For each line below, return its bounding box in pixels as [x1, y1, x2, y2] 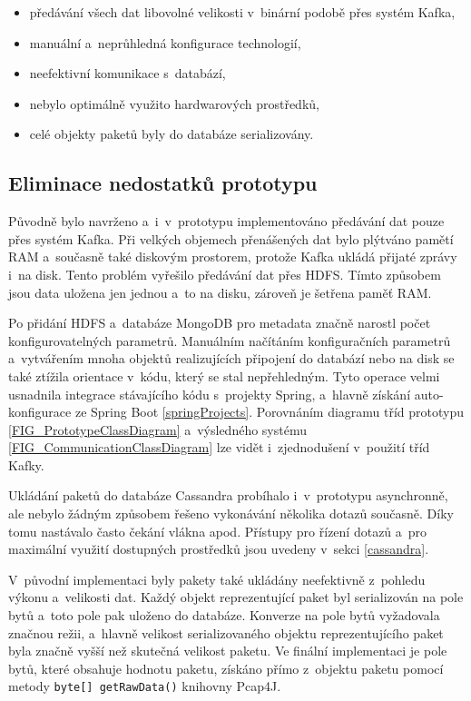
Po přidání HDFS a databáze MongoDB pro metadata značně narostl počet [8, 313, 431, 332]
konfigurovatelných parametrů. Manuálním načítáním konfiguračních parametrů [8, 331, 451, 350]
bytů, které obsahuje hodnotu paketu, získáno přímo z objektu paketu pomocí [8, 658, 444, 677]
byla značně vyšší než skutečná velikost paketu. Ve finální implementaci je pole [8, 641, 447, 660]
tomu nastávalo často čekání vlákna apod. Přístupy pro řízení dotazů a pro [8, 521, 427, 540]
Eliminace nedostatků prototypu [8, 169, 318, 197]
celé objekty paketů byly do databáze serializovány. [29, 124, 314, 143]
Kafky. [8, 455, 44, 474]
